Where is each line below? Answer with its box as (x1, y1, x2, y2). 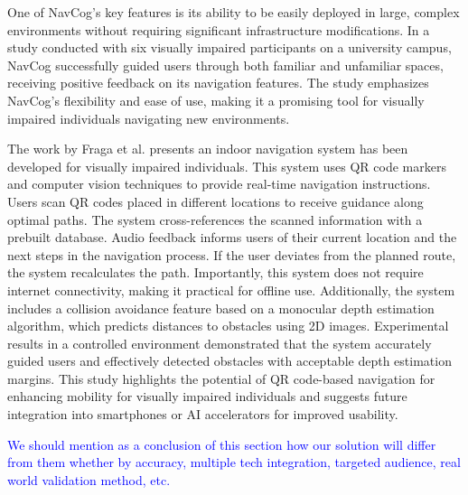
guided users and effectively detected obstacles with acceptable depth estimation (7, 351, 452, 370)
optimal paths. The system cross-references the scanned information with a (7, 210, 423, 229)
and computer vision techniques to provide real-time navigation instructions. (7, 174, 431, 193)
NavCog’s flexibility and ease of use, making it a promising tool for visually (7, 90, 425, 109)
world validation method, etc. (7, 470, 171, 489)
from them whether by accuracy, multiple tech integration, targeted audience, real (7, 453, 461, 472)
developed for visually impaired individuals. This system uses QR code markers (7, 156, 446, 175)
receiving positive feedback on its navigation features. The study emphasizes (7, 73, 429, 92)
